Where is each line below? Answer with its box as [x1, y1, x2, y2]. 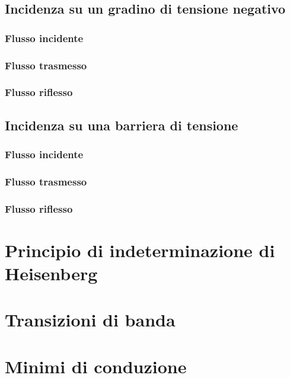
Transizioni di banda [5, 307, 176, 332]
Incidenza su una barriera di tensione [5, 116, 238, 134]
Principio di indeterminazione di [5, 238, 275, 262]
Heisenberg [5, 261, 98, 285]
